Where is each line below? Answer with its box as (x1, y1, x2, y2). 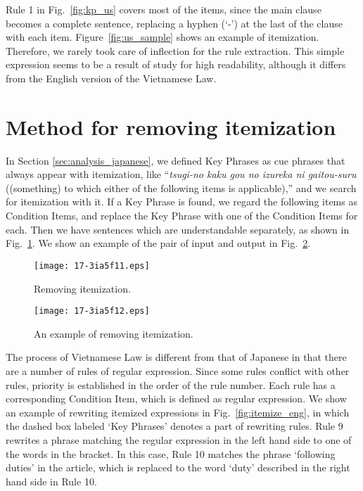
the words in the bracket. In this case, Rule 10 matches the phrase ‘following (6, 446, 336, 461)
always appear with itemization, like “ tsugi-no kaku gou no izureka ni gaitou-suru (6, 167, 357, 181)
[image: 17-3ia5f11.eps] (34, 260, 150, 271)
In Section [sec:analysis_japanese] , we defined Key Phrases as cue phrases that (6, 153, 345, 167)
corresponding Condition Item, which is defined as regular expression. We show (6, 391, 347, 406)
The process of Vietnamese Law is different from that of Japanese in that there (6, 350, 347, 364)
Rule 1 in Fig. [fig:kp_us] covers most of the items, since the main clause (6, 2, 321, 16)
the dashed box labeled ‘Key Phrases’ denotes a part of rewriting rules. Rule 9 (6, 419, 343, 433)
